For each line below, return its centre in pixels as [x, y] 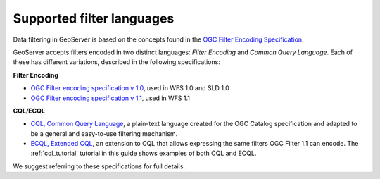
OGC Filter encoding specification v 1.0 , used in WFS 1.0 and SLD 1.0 [130, 88]
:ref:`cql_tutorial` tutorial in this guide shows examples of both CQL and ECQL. [144, 153]
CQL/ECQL [29, 111]
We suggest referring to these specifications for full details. [99, 166]
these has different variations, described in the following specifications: [117, 62]
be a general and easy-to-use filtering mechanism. [104, 133]
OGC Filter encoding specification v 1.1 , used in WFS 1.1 [110, 98]
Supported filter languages [94, 18]
